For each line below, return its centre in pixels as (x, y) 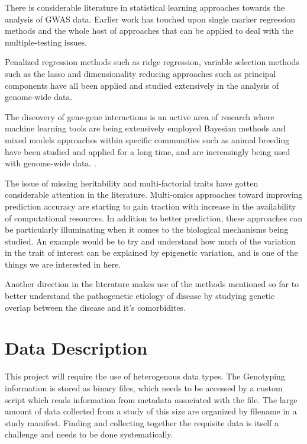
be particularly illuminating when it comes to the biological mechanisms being (147, 229)
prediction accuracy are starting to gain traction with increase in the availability (151, 206)
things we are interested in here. (63, 264)
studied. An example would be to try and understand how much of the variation (150, 241)
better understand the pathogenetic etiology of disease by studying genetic (140, 296)
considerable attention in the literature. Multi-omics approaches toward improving (154, 194)
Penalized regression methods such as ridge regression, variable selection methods (152, 62)
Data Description (76, 348)
